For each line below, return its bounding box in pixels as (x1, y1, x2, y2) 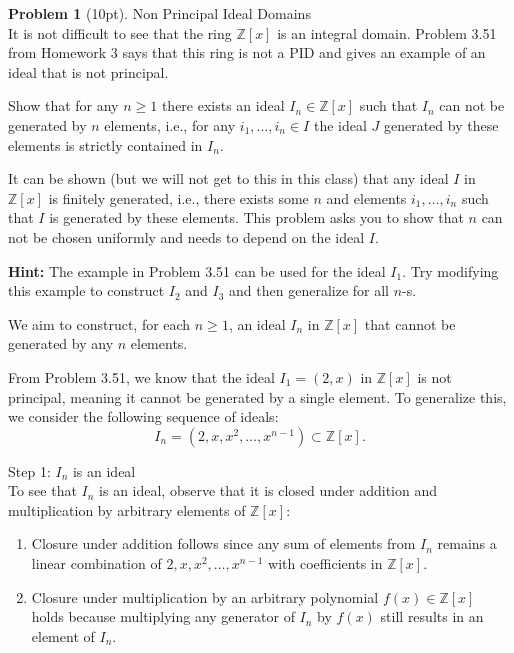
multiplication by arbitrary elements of (8, 499, 246, 520)
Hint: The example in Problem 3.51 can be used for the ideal (8, 260, 386, 281)
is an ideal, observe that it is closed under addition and (99, 480, 438, 501)
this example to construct (8, 280, 165, 301)
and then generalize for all (229, 280, 390, 301)
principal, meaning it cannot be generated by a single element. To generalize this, (8, 386, 507, 407)
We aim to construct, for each (8, 313, 191, 334)
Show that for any (8, 95, 119, 116)
